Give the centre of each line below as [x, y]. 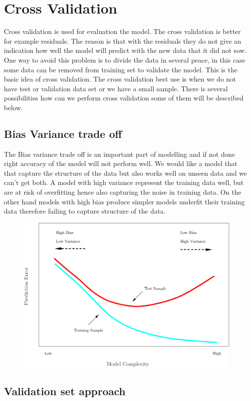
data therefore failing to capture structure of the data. [85, 211]
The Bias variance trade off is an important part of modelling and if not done [119, 154]
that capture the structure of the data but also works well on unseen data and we [125, 173]
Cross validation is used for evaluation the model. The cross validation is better [122, 31]
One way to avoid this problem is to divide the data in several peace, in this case [125, 59]
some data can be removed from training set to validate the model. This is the [121, 69]
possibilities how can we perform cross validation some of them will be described [124, 98]
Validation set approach [65, 391]
